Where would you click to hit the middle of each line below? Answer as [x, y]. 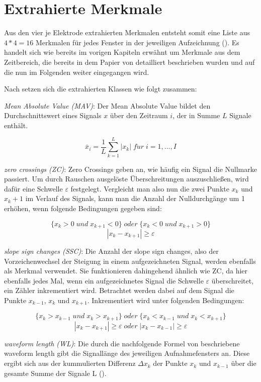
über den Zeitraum [139, 115]
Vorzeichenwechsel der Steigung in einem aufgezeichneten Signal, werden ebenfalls [130, 261]
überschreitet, [233, 280]
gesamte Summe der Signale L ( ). [55, 373]
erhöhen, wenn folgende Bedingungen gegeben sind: [83, 208]
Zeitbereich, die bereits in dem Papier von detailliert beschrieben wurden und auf [129, 62]
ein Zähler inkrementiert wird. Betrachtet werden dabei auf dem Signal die [119, 290]
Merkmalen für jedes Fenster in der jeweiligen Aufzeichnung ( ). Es [137, 42]
